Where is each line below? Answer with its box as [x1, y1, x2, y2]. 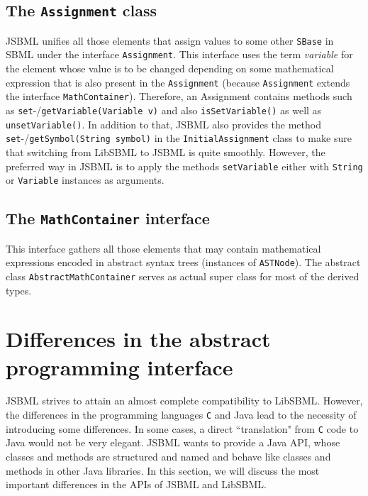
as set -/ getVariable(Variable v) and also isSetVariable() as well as [6, 103, 322, 117]
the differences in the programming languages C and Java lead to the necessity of [6, 407, 357, 422]
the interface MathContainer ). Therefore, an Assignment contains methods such [6, 89, 352, 104]
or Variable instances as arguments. [6, 172, 165, 187]
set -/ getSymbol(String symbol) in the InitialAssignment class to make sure [6, 131, 352, 145]
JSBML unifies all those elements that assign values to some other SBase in [6, 33, 334, 48]
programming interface [6, 352, 233, 381]
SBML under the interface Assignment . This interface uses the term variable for [6, 47, 353, 62]
